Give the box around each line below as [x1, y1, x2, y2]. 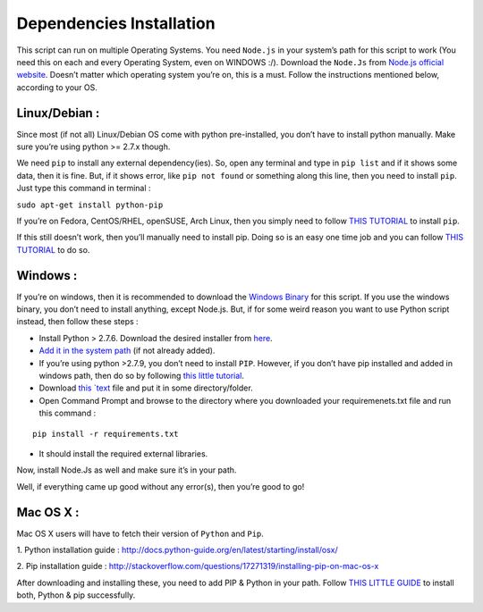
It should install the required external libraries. [38, 448, 208, 459]
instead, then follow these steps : [16, 316, 139, 327]
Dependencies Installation [16, 13, 216, 33]
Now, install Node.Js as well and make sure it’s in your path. [16, 465, 237, 475]
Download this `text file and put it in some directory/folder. [38, 382, 254, 393]
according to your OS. [16, 81, 98, 93]
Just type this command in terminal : [16, 183, 151, 194]
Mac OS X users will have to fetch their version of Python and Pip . [16, 528, 264, 539]
